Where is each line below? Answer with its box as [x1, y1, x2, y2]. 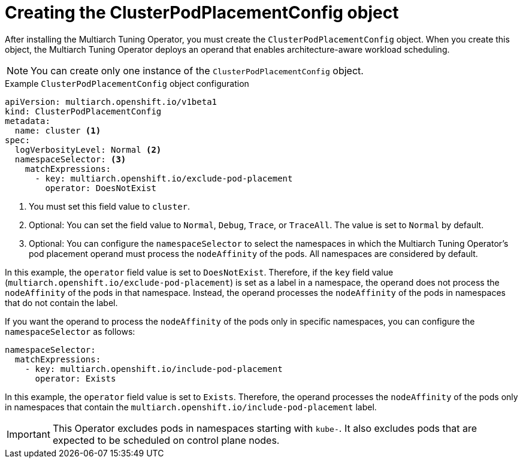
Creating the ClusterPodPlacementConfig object [5, 2, 399, 23]
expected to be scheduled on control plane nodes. [52, 434, 280, 446]
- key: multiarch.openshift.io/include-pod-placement [25, 364, 283, 374]
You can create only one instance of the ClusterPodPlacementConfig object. [31, 64, 364, 77]
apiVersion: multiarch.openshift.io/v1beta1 [5, 96, 217, 107]
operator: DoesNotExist [45, 183, 156, 193]
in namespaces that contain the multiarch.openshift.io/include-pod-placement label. [5, 401, 377, 412]
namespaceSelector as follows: [5, 326, 135, 337]
